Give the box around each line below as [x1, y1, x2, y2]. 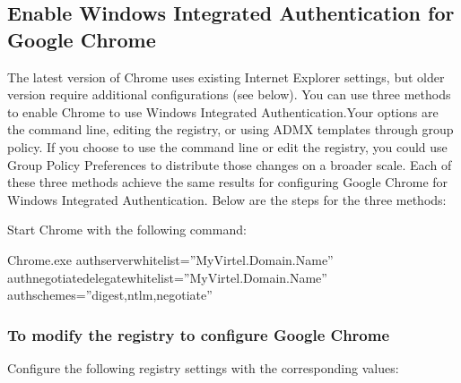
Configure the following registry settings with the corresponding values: [7, 358, 399, 377]
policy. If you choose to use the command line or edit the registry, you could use [7, 137, 448, 156]
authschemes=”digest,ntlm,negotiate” [7, 285, 213, 304]
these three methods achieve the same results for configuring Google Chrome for [7, 173, 448, 191]
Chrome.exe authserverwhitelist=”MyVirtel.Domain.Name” [7, 250, 334, 268]
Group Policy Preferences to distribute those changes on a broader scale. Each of [7, 155, 452, 174]
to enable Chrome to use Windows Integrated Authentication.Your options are [7, 102, 439, 121]
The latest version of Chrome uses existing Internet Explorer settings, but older [7, 67, 445, 86]
